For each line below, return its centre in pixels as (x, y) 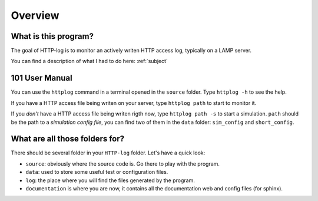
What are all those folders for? (68, 139)
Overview (35, 15)
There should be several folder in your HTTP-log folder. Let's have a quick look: (108, 153)
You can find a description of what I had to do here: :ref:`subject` (89, 61)
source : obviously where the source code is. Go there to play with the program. (123, 164)
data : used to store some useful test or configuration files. (97, 172)
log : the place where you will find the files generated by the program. (110, 180)
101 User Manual (42, 78)
